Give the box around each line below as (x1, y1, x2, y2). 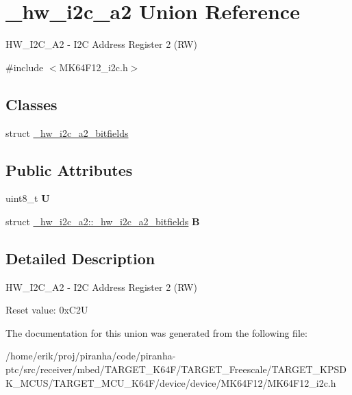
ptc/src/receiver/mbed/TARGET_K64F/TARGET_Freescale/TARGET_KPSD (5, 362, 347, 377)
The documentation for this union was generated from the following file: (5, 325, 307, 340)
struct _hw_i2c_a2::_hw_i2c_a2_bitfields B (5, 214, 200, 228)
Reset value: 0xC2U (5, 303, 88, 317)
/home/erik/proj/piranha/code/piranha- (5, 348, 176, 363)
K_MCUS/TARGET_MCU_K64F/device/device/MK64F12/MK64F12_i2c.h (5, 375, 336, 390)
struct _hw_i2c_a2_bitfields (5, 125, 129, 140)
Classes (5, 93, 58, 114)
